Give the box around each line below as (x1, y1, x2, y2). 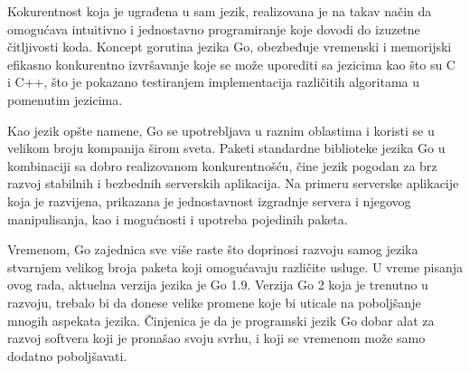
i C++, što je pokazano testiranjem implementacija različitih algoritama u (7, 72, 420, 91)
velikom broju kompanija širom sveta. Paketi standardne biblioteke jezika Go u (7, 138, 446, 157)
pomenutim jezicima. (7, 90, 123, 109)
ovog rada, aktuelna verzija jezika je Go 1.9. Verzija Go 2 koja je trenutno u (7, 275, 428, 294)
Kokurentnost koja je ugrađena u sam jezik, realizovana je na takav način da (7, 2, 432, 20)
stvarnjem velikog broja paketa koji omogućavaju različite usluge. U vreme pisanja (7, 257, 463, 276)
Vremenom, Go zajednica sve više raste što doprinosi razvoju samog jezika (7, 240, 418, 259)
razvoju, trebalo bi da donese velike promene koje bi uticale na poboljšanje (7, 292, 421, 311)
